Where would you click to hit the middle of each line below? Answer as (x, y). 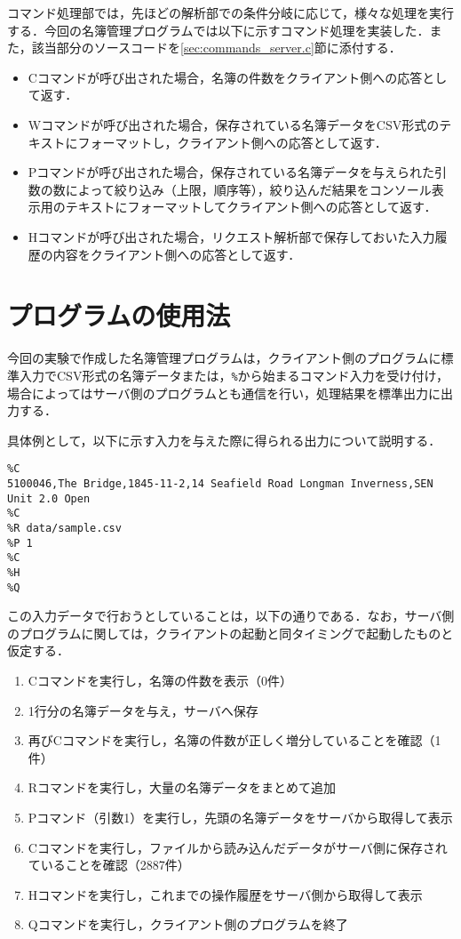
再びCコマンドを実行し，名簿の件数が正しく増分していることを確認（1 (234, 740)
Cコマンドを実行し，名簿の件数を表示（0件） (160, 680)
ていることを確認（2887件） (109, 865)
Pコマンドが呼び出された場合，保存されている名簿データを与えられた (231, 172)
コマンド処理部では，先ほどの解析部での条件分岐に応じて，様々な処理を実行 (231, 12)
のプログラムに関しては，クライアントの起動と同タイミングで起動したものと (230, 633)
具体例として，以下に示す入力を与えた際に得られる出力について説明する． (224, 440)
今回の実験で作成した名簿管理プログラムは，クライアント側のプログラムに (224, 358)
